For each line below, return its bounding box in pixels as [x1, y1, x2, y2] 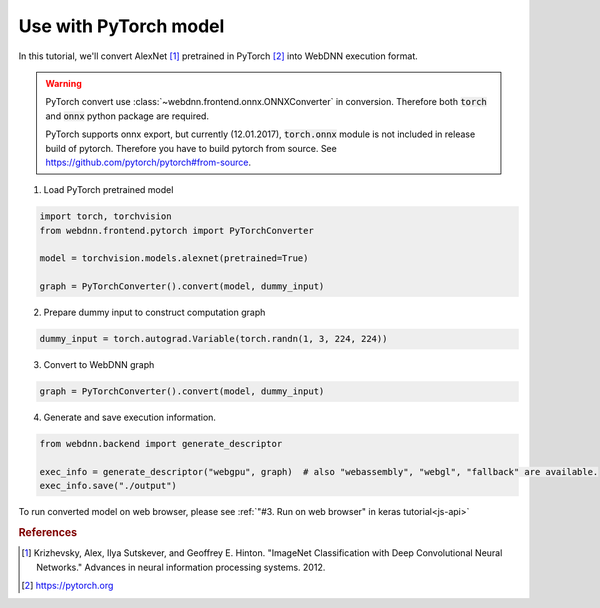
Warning [45, 77, 82, 89]
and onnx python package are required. [45, 110, 210, 122]
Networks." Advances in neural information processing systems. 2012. [36, 561, 326, 573]
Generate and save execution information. [43, 411, 217, 424]
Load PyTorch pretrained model [43, 184, 174, 196]
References [18, 526, 78, 540]
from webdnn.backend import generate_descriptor [39, 438, 283, 450]
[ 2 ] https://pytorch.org [21, 580, 114, 592]
